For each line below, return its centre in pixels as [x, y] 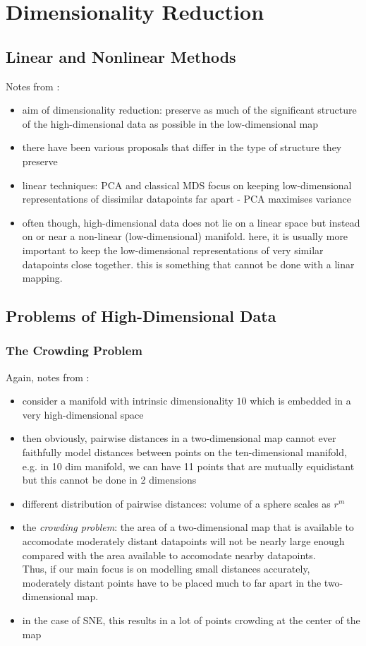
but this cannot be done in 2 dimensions [109, 480]
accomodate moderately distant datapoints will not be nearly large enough [183, 541]
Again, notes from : [48, 377]
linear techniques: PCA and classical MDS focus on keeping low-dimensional [187, 185]
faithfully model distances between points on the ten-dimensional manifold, [184, 452]
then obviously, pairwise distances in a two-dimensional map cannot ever [179, 438]
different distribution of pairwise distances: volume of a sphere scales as [176, 503]
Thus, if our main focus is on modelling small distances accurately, [166, 569]
